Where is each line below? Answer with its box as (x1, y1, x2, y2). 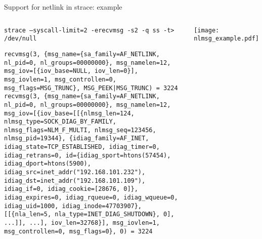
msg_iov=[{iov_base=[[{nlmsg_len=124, (4, 109, 135, 117)
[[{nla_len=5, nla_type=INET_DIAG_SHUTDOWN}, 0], (4, 211, 174, 218)
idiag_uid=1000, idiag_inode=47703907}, (4, 202, 142, 210)
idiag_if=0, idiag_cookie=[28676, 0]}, (4, 185, 138, 193)
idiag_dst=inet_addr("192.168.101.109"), (4, 177, 146, 184)
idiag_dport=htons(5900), (4, 160, 91, 168)
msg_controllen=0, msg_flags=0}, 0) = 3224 (4, 227, 153, 235)
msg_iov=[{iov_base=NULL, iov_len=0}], (4, 67, 138, 75)
